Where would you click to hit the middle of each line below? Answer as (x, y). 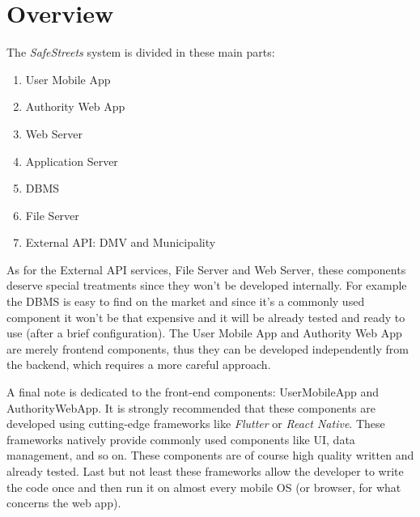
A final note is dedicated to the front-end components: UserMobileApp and (193, 392)
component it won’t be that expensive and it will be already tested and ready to (206, 317)
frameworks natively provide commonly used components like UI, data (181, 439)
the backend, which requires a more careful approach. (139, 364)
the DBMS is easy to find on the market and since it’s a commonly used (186, 301)
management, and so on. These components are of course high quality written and (210, 455)
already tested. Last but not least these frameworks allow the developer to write (205, 471)
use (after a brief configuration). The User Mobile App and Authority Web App (204, 333)
